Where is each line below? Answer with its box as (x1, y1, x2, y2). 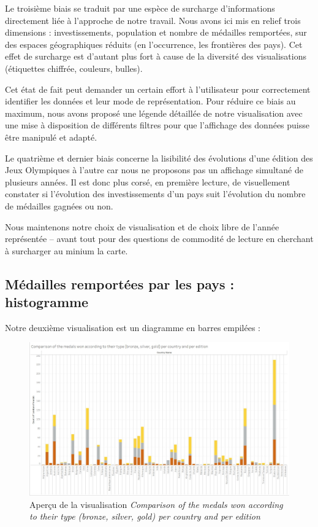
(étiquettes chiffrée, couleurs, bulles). (5, 61, 143, 74)
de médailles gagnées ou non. (5, 199, 113, 212)
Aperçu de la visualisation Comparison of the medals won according (29, 498, 283, 510)
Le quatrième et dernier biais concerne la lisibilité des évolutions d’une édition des (5, 151, 313, 164)
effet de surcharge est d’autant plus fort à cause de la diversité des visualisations (5, 50, 306, 63)
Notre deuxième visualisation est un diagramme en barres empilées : (5, 321, 261, 334)
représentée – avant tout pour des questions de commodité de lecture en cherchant (5, 232, 314, 245)
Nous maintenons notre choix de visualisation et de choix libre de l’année (5, 220, 279, 233)
